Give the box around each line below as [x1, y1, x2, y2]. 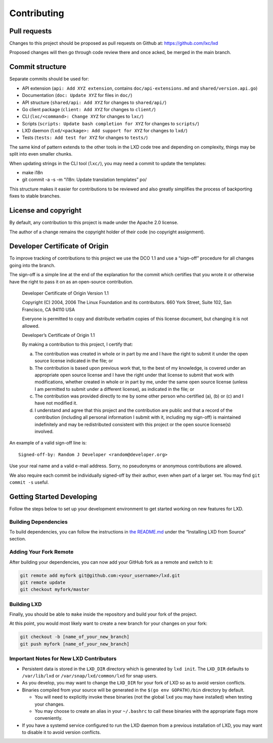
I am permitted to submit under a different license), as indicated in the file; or [34, 386, 195, 392]
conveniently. [34, 715, 63, 721]
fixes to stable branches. [9, 193, 61, 199]
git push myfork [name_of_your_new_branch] [20, 641, 130, 647]
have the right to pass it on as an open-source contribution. [9, 278, 133, 285]
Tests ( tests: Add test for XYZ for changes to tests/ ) [22, 134, 148, 141]
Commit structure [9, 63, 67, 71]
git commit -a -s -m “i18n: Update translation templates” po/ [22, 177, 147, 183]
